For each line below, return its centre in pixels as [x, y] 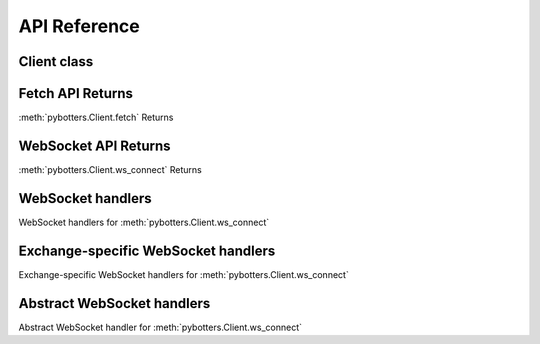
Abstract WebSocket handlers [114, 303]
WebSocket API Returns [94, 145]
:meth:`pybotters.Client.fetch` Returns [96, 117]
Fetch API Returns [76, 93]
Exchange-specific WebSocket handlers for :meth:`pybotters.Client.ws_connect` [183, 274]
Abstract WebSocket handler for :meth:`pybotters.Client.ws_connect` [160, 327]
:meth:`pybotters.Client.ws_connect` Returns [110, 169]
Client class [56, 61]
